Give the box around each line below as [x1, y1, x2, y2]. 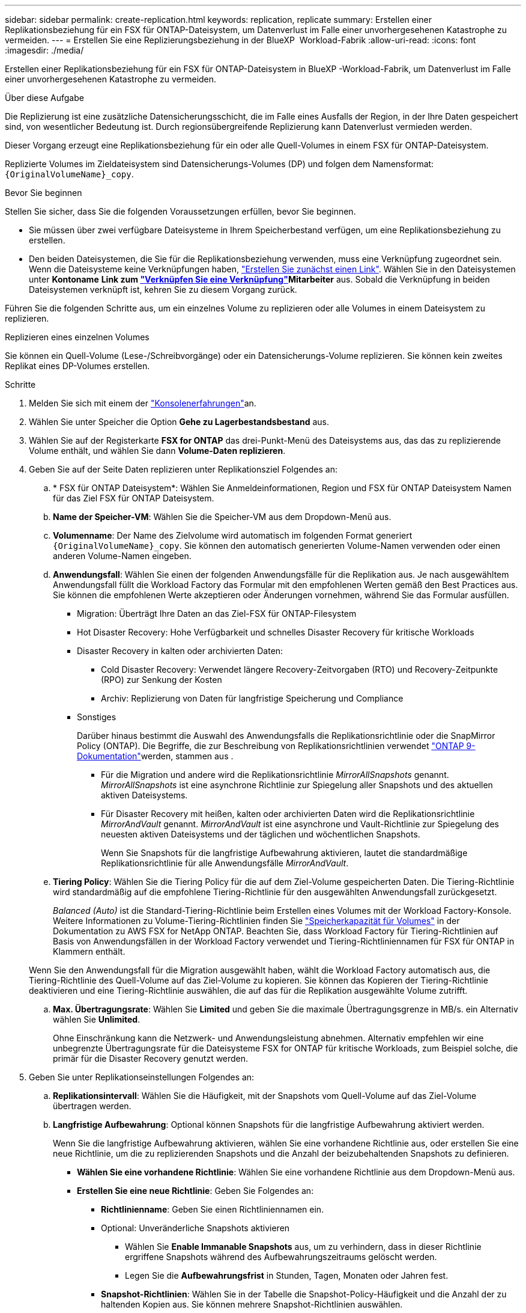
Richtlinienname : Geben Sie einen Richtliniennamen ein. [101, 1204, 324, 1214]
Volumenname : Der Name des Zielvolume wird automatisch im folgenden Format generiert [53, 530, 413, 540]
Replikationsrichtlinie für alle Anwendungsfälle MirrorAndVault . [101, 858, 349, 868]
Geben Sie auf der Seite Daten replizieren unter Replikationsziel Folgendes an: [29, 464, 337, 474]
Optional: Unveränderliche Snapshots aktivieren [101, 1223, 290, 1233]
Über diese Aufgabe [5, 93, 84, 103]
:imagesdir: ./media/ [5, 45, 84, 55]
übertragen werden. [53, 1101, 131, 1111]
